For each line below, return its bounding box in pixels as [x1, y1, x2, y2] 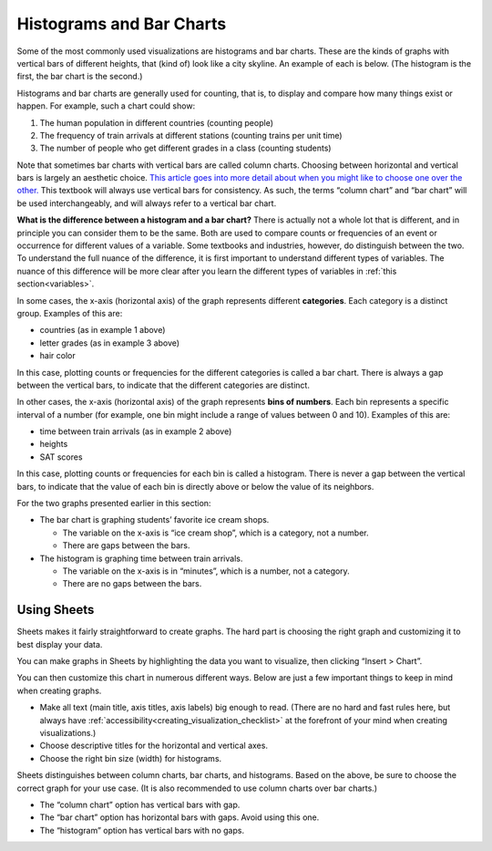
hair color [39, 350, 77, 361]
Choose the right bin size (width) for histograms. [39, 752, 222, 763]
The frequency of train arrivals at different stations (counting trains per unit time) [39, 130, 343, 140]
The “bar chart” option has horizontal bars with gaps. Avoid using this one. [39, 812, 320, 823]
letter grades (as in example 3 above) [39, 337, 180, 348]
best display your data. [16, 638, 103, 649]
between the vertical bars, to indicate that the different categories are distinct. [16, 379, 310, 390]
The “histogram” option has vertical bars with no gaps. [39, 825, 245, 835]
